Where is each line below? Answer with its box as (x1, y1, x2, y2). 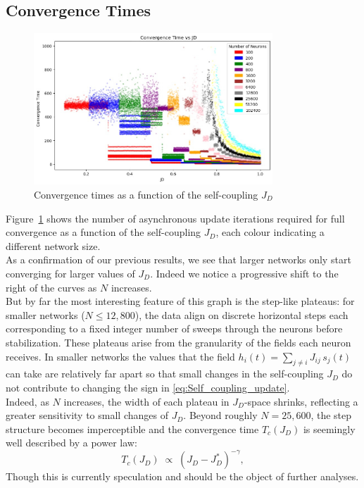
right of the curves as (6, 280, 97, 294)
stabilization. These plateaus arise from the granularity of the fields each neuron (6, 334, 351, 349)
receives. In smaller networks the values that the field (6, 349, 235, 363)
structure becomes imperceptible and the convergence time (6, 421, 259, 436)
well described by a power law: (6, 435, 137, 450)
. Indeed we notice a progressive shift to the (150, 265, 339, 280)
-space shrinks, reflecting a (244, 394, 358, 408)
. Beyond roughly (183, 408, 258, 423)
